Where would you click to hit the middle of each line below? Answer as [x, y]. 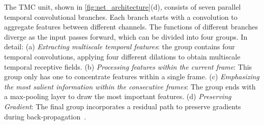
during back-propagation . [45, 116]
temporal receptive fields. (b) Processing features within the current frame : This [128, 66]
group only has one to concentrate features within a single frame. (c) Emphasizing [132, 76]
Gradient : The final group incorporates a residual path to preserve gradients [123, 106]
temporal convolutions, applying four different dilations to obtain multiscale [122, 56]
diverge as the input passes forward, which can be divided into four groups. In [126, 36]
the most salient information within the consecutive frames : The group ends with [130, 86]
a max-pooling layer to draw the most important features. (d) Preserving [118, 96]
